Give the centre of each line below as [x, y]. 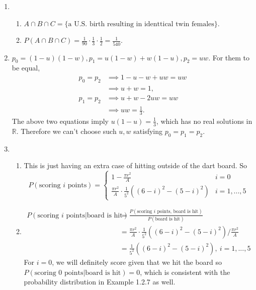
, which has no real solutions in [204, 121]
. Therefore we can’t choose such [66, 131]
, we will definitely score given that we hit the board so [137, 262]
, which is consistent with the [185, 272]
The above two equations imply [60, 121]
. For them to [229, 57]
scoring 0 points [59, 273]
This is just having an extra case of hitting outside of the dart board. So [136, 165]
